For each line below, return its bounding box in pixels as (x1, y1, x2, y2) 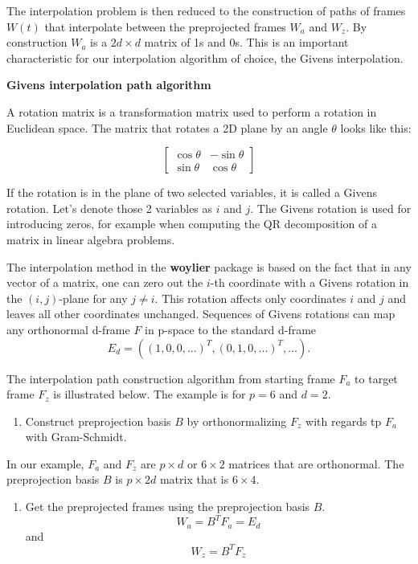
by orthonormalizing (186, 412, 287, 429)
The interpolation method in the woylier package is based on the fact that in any (6, 258, 412, 275)
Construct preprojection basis (25, 412, 171, 429)
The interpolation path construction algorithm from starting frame (6, 370, 335, 386)
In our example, (6, 455, 84, 472)
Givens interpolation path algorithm (6, 76, 211, 93)
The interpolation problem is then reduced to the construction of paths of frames (6, 2, 406, 18)
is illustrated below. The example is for (53, 386, 246, 403)
